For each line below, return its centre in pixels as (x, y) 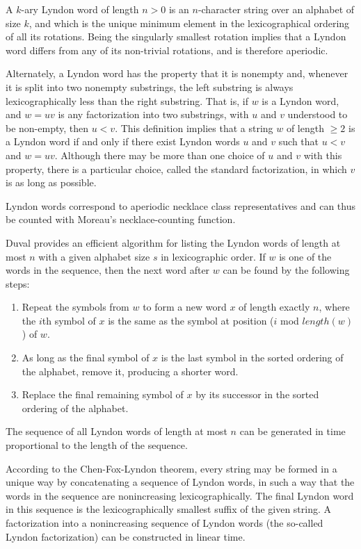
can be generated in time (292, 431)
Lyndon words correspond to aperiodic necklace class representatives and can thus (181, 205)
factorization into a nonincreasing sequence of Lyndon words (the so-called (165, 523)
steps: (18, 283)
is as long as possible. (51, 182)
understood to (318, 114)
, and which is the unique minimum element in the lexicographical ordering (189, 23)
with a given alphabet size (94, 256)
